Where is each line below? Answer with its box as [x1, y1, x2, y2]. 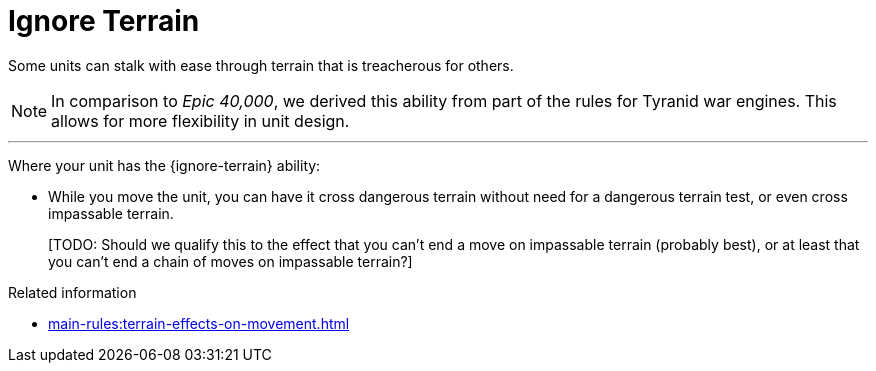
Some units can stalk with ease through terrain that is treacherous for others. [8, 56, 514, 74]
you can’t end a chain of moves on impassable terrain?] [48, 252, 413, 270]
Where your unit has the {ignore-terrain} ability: [8, 156, 321, 174]
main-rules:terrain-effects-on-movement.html [48, 314, 350, 332]
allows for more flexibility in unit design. [51, 110, 350, 131]
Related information [8, 283, 137, 301]
